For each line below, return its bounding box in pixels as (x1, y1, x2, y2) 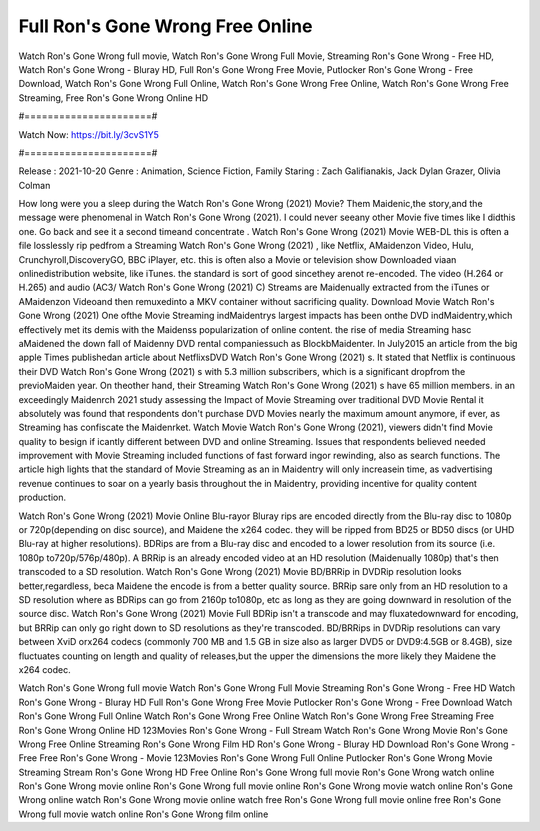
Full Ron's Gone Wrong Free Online (18, 15, 313, 37)
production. (18, 491, 67, 504)
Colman (18, 179, 51, 191)
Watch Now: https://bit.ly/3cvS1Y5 (18, 128, 160, 140)
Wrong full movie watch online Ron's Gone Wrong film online (18, 808, 269, 820)
